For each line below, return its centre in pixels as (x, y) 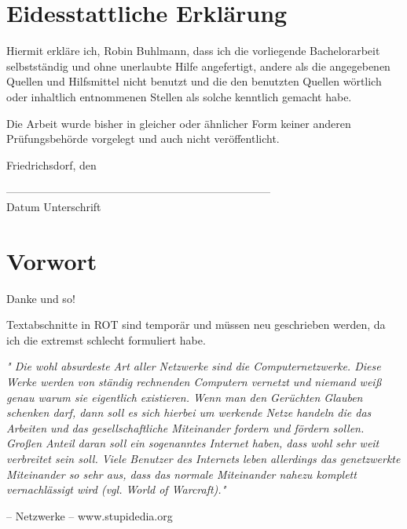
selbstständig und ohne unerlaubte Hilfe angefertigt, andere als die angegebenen (198, 66)
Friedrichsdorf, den (51, 164)
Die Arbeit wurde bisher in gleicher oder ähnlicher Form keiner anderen (179, 123)
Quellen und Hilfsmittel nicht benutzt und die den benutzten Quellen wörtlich (194, 81)
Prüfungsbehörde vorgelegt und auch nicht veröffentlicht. (143, 139)
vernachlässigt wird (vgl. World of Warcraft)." (116, 489)
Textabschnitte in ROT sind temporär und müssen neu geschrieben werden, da (196, 325)
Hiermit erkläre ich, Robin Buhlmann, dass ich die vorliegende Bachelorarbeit (193, 51)
